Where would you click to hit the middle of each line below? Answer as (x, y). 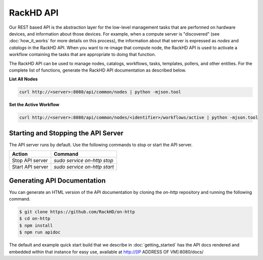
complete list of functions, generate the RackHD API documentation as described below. (98, 70)
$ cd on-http (35, 219)
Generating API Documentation (57, 180)
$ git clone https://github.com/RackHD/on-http (77, 212)
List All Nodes (23, 79)
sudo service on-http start (84, 167)
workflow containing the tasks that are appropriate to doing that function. (82, 55)
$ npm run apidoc (40, 232)
